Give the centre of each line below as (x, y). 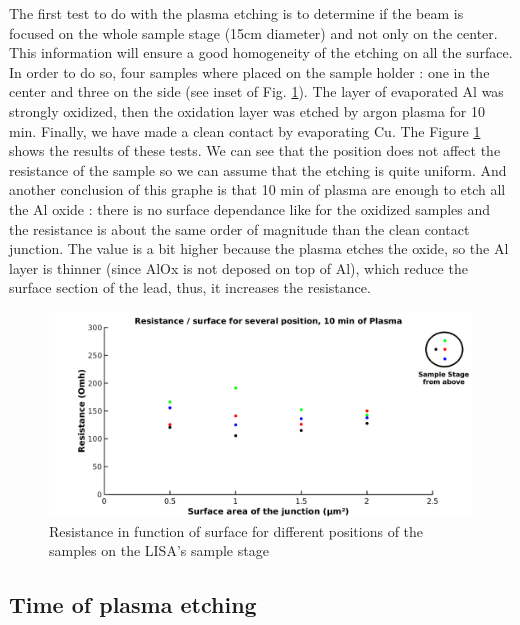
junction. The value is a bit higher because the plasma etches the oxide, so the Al (259, 248)
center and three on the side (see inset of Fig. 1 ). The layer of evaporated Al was (256, 91)
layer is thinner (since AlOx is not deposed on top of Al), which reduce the (238, 267)
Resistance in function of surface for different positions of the (236, 530)
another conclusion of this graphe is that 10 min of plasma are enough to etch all (257, 189)
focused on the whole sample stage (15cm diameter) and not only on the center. (253, 32)
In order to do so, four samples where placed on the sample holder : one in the (249, 71)
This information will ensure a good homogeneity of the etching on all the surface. (261, 52)
